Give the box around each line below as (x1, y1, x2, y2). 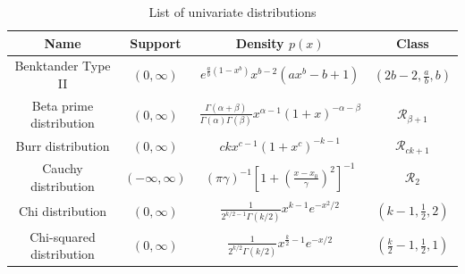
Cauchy (42, 159, 83, 178)
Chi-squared (30, 227, 96, 245)
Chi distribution (18, 202, 107, 220)
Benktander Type (14, 56, 111, 75)
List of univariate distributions (148, 3, 317, 21)
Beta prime (31, 95, 94, 114)
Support (130, 33, 182, 52)
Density (235, 33, 284, 52)
